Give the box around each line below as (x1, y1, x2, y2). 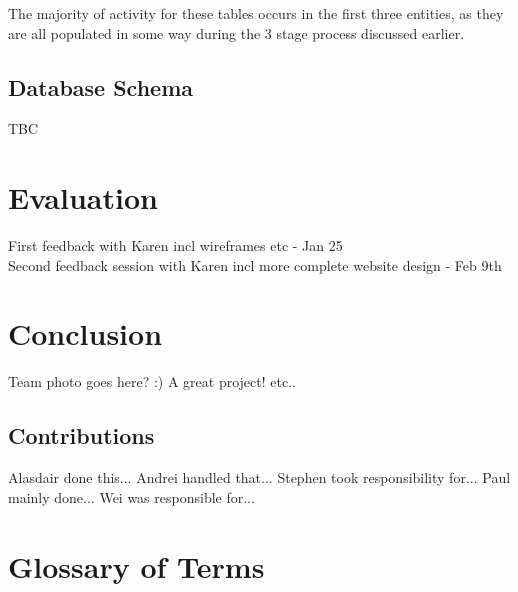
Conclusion (8, 313, 163, 354)
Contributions (8, 420, 155, 451)
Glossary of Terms (8, 545, 265, 586)
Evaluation (8, 177, 158, 218)
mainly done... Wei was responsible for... (8, 486, 255, 507)
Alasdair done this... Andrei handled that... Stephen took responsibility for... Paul (8, 467, 511, 488)
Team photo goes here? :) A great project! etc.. (8, 371, 296, 392)
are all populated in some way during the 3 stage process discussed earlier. (8, 22, 465, 43)
